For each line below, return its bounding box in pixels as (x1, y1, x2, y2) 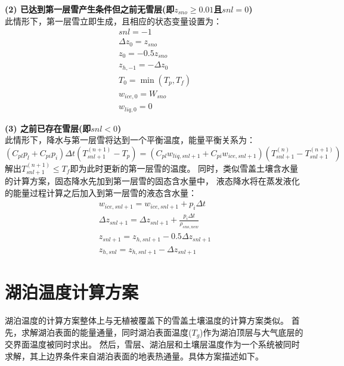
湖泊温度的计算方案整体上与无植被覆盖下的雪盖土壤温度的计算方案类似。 (5, 314, 289, 327)
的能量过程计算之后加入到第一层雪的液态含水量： (5, 186, 197, 198)
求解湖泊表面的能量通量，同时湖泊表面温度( (21, 325, 192, 338)
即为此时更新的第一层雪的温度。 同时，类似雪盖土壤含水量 (70, 162, 299, 174)
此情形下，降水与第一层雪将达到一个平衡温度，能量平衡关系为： (5, 134, 255, 146)
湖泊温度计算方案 (5, 280, 139, 304)
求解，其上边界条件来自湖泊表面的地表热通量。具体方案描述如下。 (5, 349, 264, 362)
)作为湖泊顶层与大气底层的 (200, 325, 303, 338)
